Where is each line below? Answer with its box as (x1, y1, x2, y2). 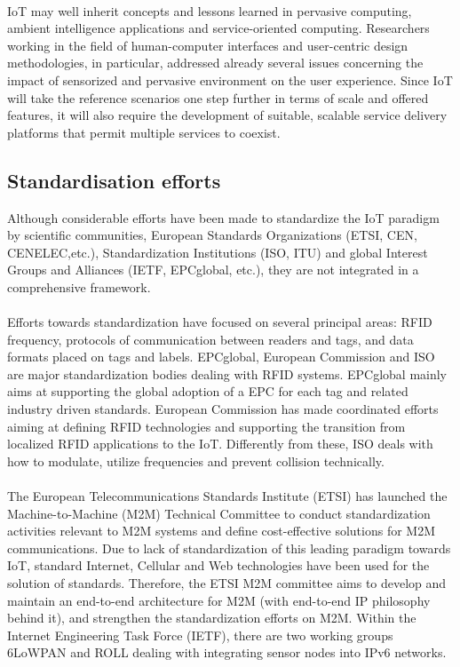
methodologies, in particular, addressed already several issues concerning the (7, 53, 424, 72)
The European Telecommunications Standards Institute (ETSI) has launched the (7, 487, 448, 505)
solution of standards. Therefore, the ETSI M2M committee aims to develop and (7, 574, 447, 592)
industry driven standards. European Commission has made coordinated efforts (7, 400, 439, 418)
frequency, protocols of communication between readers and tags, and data (7, 330, 414, 348)
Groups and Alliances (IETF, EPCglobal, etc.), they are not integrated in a (7, 260, 419, 279)
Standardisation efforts (7, 166, 221, 194)
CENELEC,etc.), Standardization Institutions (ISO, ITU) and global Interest (7, 242, 428, 261)
